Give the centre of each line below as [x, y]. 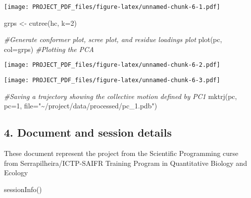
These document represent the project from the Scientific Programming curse [121, 153]
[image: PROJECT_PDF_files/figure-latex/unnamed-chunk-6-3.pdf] [112, 80]
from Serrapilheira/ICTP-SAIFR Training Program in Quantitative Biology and [125, 163]
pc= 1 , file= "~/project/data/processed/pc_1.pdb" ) [81, 106]
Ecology [16, 173]
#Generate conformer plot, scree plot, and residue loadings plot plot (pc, [113, 39]
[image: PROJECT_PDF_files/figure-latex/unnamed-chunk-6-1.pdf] [112, 7]
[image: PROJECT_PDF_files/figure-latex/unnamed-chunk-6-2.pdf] [112, 65]
